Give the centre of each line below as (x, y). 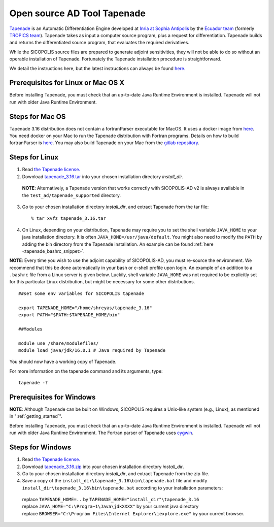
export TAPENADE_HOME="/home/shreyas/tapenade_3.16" (85, 308)
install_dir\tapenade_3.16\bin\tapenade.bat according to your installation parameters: (123, 488)
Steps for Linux (34, 157)
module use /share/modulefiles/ (59, 343)
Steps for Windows (40, 448)
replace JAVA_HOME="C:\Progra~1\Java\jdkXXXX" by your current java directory (110, 506)
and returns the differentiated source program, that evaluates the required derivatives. (99, 43)
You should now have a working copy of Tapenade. (63, 362)
